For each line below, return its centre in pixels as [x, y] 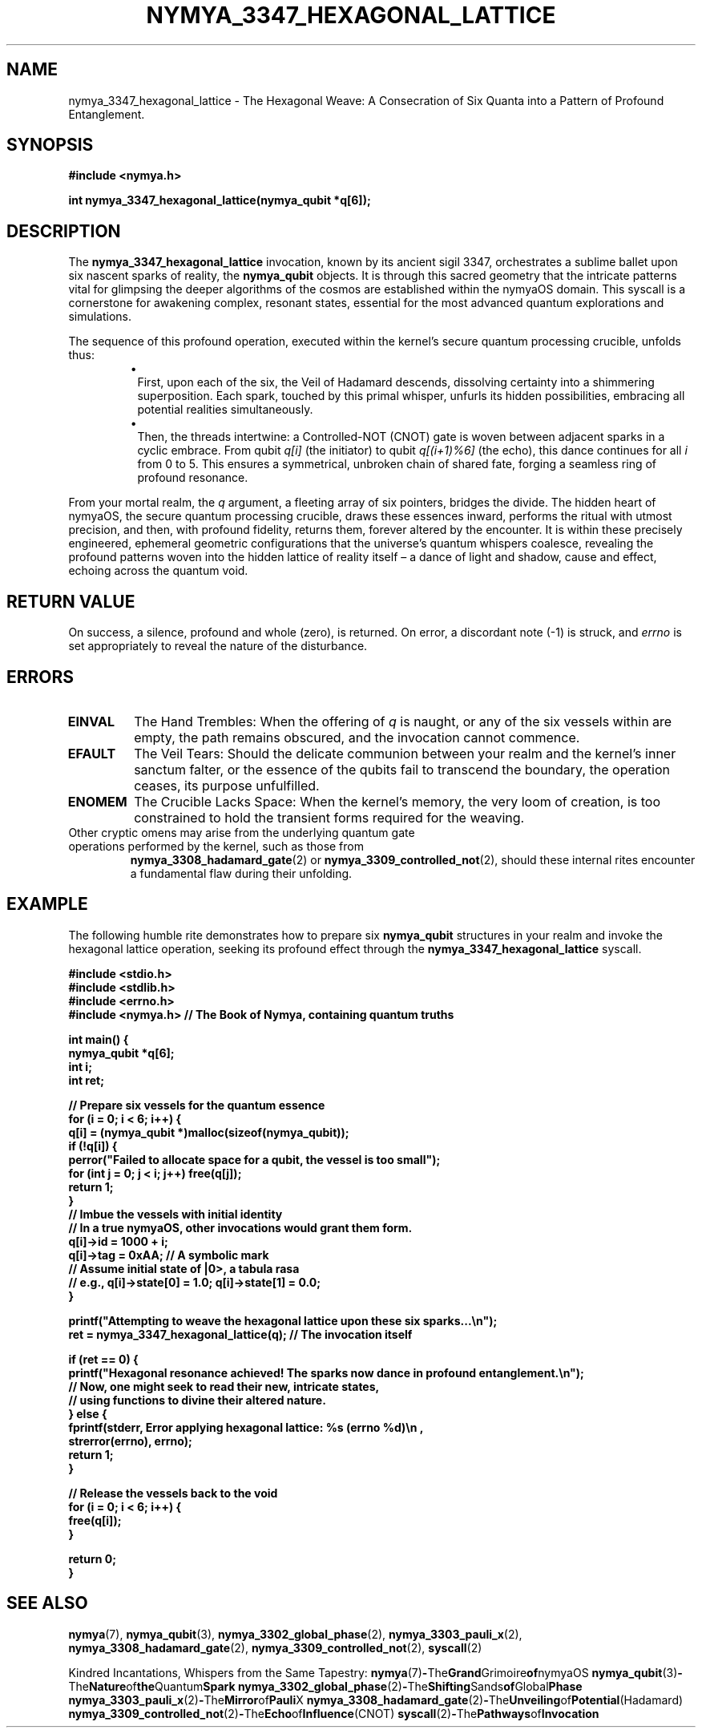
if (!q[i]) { [93, 1146]
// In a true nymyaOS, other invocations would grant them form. [240, 1227]
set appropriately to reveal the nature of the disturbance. [218, 646]
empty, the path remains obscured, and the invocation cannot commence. [357, 737]
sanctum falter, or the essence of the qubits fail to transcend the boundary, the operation [402, 769]
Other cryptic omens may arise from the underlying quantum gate [242, 832]
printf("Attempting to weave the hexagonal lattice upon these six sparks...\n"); [283, 1320]
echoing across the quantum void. [158, 571]
